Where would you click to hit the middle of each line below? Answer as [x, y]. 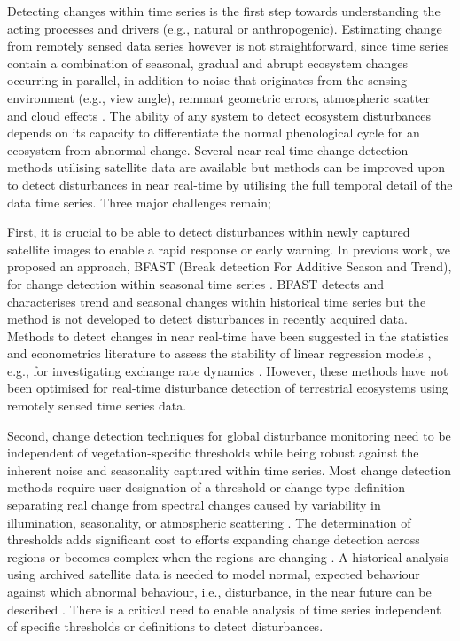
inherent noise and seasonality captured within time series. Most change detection [230, 469]
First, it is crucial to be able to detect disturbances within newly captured [209, 232]
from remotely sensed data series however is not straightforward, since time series [228, 46]
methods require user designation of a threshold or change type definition [206, 487]
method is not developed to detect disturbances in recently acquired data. [207, 319]
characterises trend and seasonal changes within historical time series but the [217, 301]
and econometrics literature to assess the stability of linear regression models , [219, 353]
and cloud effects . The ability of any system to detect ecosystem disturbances [219, 115]
